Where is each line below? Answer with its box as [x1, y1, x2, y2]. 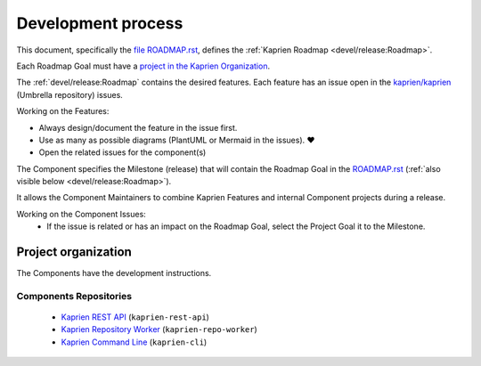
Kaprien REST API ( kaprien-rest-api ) [61, 312, 209, 322]
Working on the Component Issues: [16, 208, 146, 219]
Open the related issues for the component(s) [38, 147, 207, 158]
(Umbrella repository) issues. [16, 89, 124, 100]
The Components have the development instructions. [16, 268, 212, 279]
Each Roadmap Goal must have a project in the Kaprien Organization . [16, 61, 271, 71]
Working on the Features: [16, 106, 110, 117]
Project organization [16, 245, 133, 260]
